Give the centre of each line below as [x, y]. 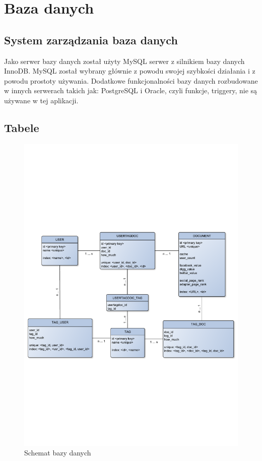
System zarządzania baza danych [91, 40]
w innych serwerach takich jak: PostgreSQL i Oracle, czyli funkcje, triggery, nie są [131, 90]
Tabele [22, 127]
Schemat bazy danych [58, 453]
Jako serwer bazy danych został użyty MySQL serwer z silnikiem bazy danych [124, 61]
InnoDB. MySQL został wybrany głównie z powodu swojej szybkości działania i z [130, 71]
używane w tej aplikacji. [41, 100]
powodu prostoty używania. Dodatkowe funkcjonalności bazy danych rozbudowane [131, 80]
